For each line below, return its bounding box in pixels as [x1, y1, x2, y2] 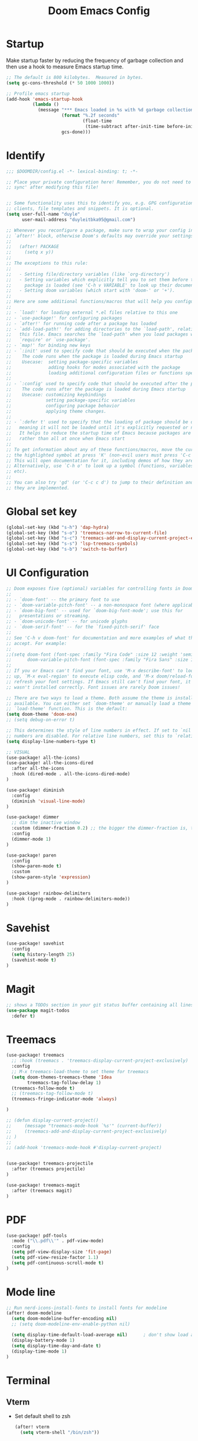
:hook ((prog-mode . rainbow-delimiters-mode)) [11, 896, 131, 902]
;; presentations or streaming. [6, 613, 91, 619]
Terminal [6, 1374, 51, 1387]
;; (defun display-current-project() [6, 1117, 99, 1124]
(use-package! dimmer [6, 814, 60, 820]
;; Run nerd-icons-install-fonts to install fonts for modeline [6, 1305, 167, 1311]
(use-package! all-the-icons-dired [6, 760, 94, 766]
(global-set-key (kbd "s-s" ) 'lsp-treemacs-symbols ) [6, 541, 138, 547]
